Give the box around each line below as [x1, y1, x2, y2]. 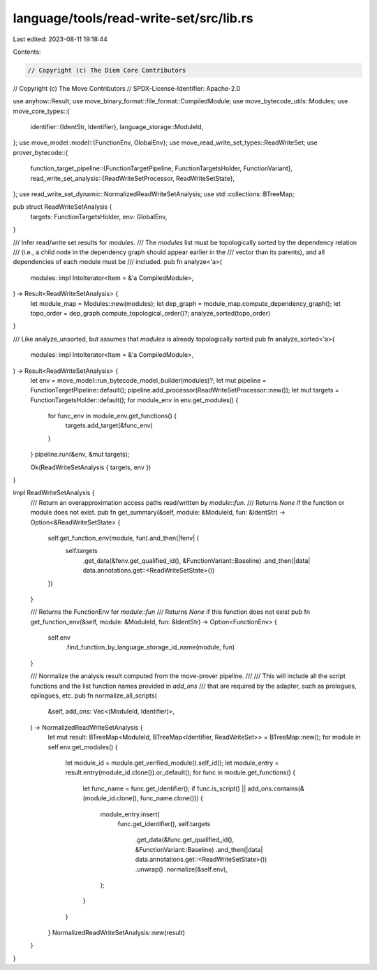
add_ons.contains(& [247, 784, 305, 793]
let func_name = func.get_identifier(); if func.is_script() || [82, 784, 246, 793]
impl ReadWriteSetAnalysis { [13, 489, 95, 497]
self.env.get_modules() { [47, 742, 118, 751]
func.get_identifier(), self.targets [117, 819, 211, 828]
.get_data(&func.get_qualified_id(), [135, 835, 235, 844]
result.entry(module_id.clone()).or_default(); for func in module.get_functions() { [65, 768, 296, 777]
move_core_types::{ [13, 107, 70, 115]
